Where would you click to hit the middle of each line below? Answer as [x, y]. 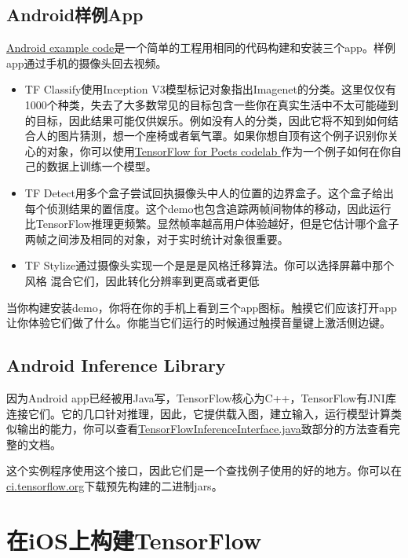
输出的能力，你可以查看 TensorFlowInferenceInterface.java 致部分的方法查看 [203, 429]
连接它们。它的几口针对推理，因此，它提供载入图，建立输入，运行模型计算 [199, 413]
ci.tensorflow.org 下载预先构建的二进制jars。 [115, 485]
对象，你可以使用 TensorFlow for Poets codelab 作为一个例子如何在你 [219, 151]
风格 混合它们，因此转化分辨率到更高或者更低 [142, 280]
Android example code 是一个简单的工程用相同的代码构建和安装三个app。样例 [201, 48]
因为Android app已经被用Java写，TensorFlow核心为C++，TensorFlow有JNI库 [201, 397]
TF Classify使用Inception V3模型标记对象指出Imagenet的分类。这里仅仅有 [211, 89]
